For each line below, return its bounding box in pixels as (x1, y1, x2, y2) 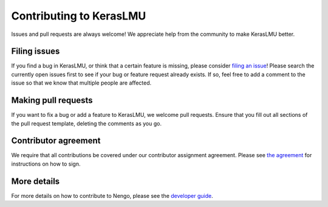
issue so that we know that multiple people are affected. (11, 79, 152, 86)
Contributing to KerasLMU (11, 9, 146, 23)
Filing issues (11, 46, 60, 57)
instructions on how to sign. (11, 160, 81, 167)
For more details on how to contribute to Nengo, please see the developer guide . (11, 192, 214, 199)
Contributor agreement (11, 136, 101, 146)
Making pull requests (11, 95, 94, 106)
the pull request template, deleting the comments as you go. (11, 119, 162, 127)
